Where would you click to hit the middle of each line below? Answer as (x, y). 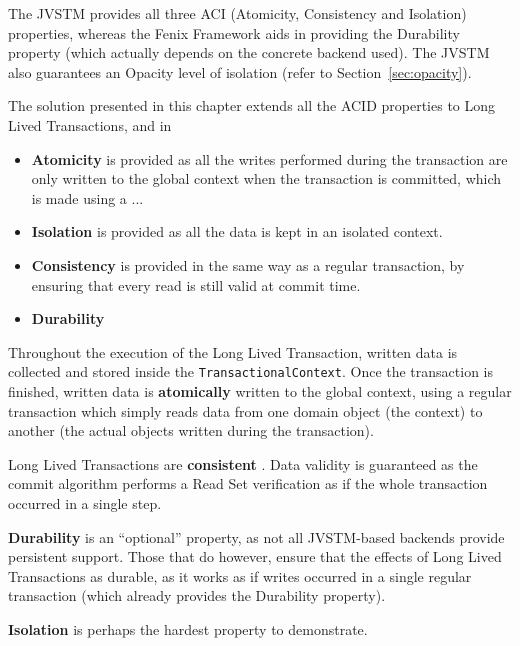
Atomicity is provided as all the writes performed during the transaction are (269, 158)
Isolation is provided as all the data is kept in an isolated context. (237, 231)
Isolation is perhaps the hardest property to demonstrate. (188, 628)
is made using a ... (87, 197)
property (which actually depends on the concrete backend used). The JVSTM (249, 52)
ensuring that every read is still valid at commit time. (196, 284)
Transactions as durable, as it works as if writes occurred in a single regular (240, 575)
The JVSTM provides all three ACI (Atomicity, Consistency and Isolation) (237, 13)
